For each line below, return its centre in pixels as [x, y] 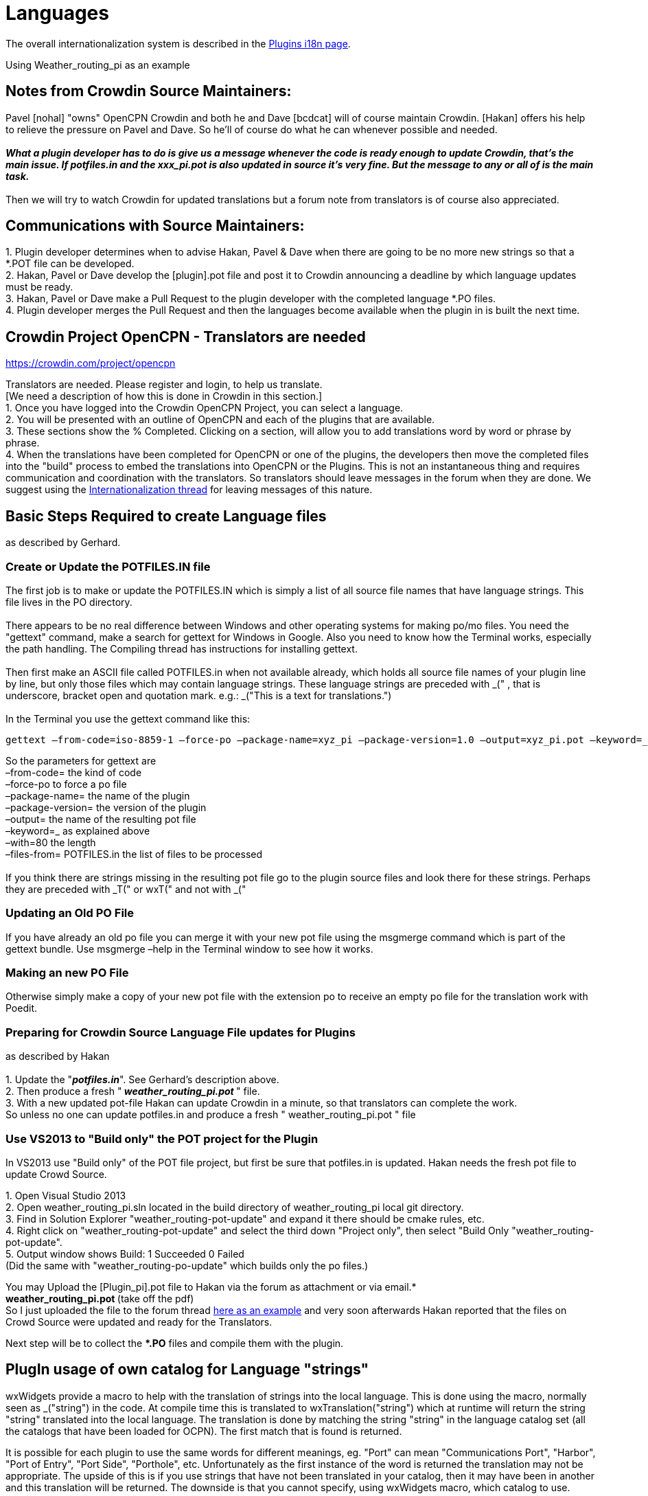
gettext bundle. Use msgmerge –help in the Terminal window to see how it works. [189, 949]
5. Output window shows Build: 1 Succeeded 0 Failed [125, 1254]
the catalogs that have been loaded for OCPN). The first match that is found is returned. [204, 1431]
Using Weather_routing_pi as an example [98, 65]
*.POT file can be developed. [70, 264]
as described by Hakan [58, 1056]
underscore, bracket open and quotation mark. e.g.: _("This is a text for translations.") [199, 695]
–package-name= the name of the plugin [98, 795]
